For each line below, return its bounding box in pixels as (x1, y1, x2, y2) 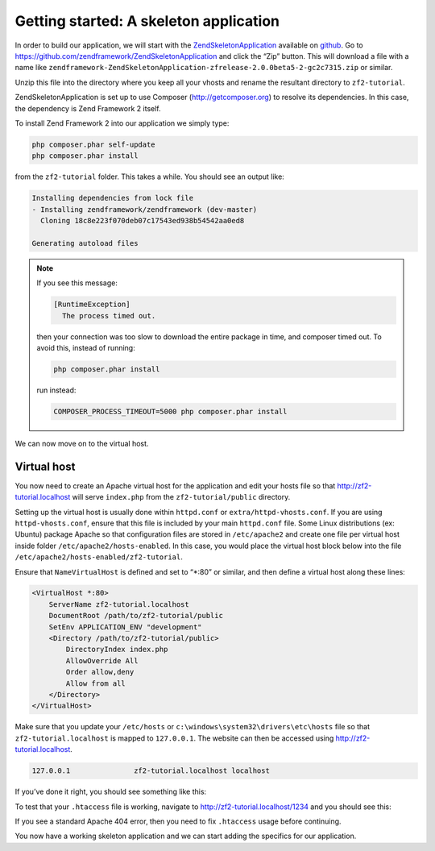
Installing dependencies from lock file (31, 193, 193, 203)
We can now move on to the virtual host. (14, 438, 149, 448)
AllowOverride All (65, 656, 139, 665)
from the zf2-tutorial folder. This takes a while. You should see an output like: (14, 172, 285, 181)
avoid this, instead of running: (36, 342, 136, 352)
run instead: (36, 385, 77, 395)
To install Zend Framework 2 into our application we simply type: (14, 118, 230, 128)
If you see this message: (36, 278, 118, 288)
